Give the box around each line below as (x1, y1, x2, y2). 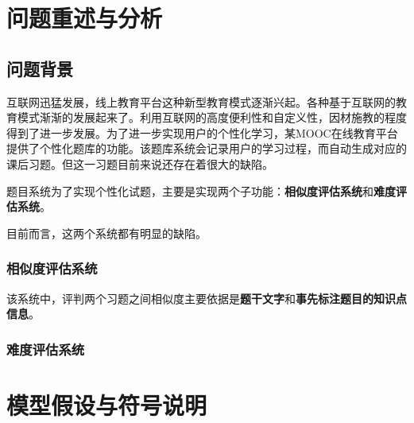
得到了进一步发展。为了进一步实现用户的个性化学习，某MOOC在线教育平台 (6, 124, 398, 141)
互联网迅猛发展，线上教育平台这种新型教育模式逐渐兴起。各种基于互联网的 (6, 93, 396, 110)
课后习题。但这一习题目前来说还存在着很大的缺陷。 (6, 155, 273, 172)
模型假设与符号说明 (6, 388, 207, 421)
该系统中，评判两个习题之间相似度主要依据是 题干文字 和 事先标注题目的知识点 (6, 289, 407, 306)
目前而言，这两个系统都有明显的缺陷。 (6, 224, 207, 241)
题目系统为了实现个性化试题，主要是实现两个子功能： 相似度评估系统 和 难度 (6, 182, 396, 199)
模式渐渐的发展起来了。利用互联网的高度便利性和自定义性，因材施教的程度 (17, 109, 407, 126)
